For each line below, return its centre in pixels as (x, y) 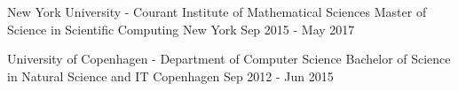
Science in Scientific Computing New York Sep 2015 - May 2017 (181, 29)
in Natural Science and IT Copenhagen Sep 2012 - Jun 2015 (170, 76)
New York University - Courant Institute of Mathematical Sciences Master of (217, 11)
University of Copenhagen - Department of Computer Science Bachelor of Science (229, 59)
